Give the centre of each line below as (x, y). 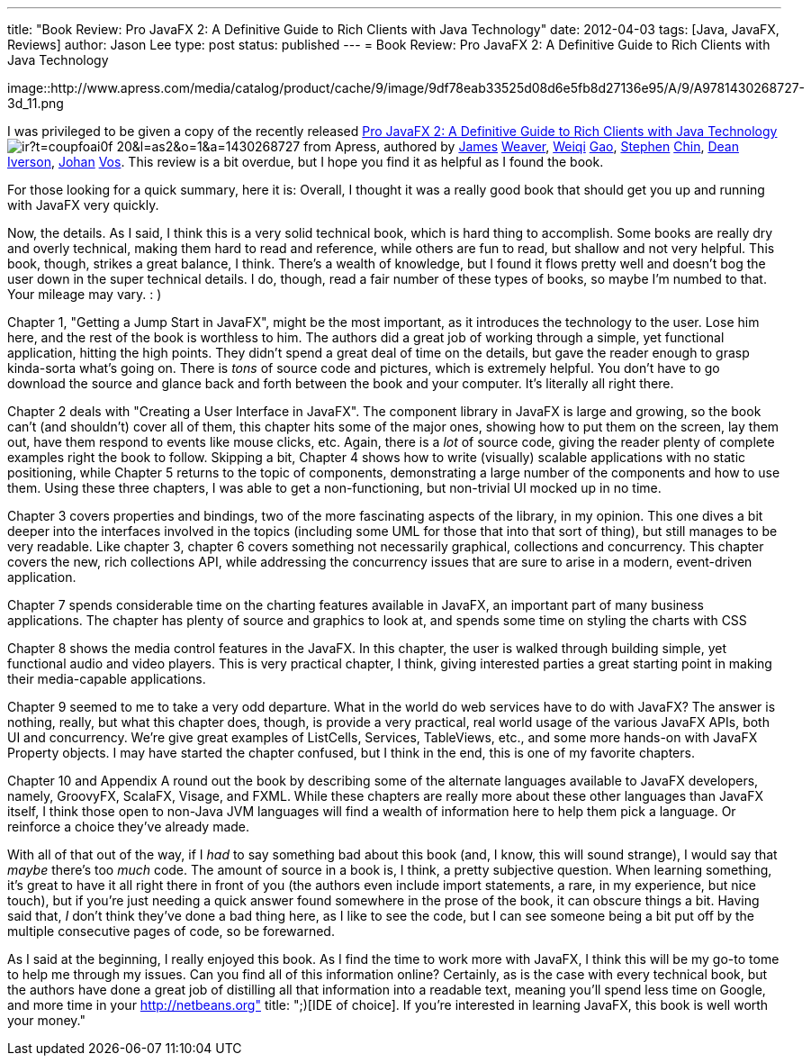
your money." (46, 1020)
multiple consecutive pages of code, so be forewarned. (171, 931)
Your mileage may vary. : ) (85, 294)
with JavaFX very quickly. (83, 205)
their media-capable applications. (107, 679)
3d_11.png (36, 103)
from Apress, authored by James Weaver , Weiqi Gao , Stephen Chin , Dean (521, 146)
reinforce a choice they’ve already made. (129, 827)
